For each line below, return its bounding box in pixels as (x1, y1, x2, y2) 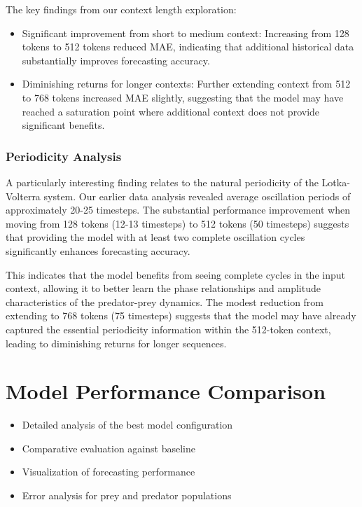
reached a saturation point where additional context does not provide (22, 104, 320, 118)
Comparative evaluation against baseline (22, 440, 195, 455)
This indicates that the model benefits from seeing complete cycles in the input (6, 267, 345, 282)
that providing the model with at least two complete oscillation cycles (6, 230, 305, 244)
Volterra (6, 188, 41, 203)
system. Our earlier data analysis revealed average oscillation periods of (43, 188, 351, 203)
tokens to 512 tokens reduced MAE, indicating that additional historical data (22, 39, 354, 54)
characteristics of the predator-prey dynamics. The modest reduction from (6, 294, 324, 309)
